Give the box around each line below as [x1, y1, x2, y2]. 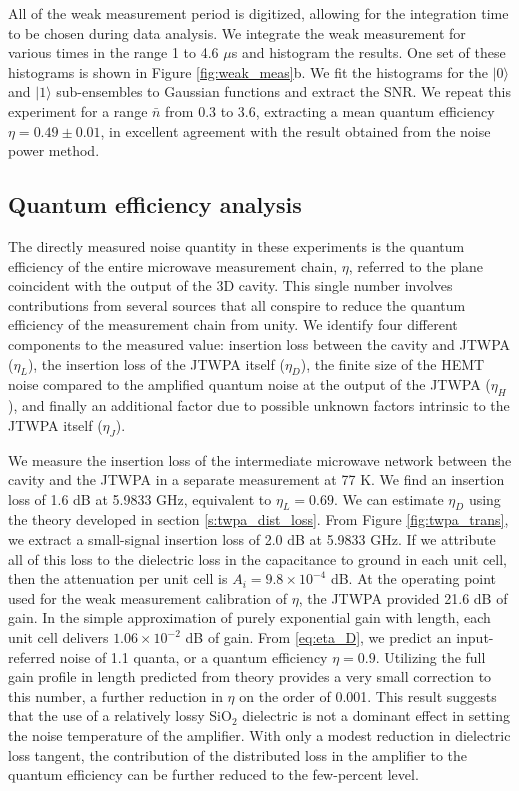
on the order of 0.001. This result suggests [239, 685, 497, 706]
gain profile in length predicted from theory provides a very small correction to [8, 666, 492, 687]
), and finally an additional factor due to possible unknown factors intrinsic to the [8, 395, 510, 416]
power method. [8, 140, 100, 161]
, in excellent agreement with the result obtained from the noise [100, 120, 491, 141]
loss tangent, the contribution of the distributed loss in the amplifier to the [8, 744, 468, 765]
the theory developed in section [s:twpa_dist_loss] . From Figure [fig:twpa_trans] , [8, 509, 509, 530]
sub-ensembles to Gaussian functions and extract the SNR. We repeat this [56, 81, 511, 102]
